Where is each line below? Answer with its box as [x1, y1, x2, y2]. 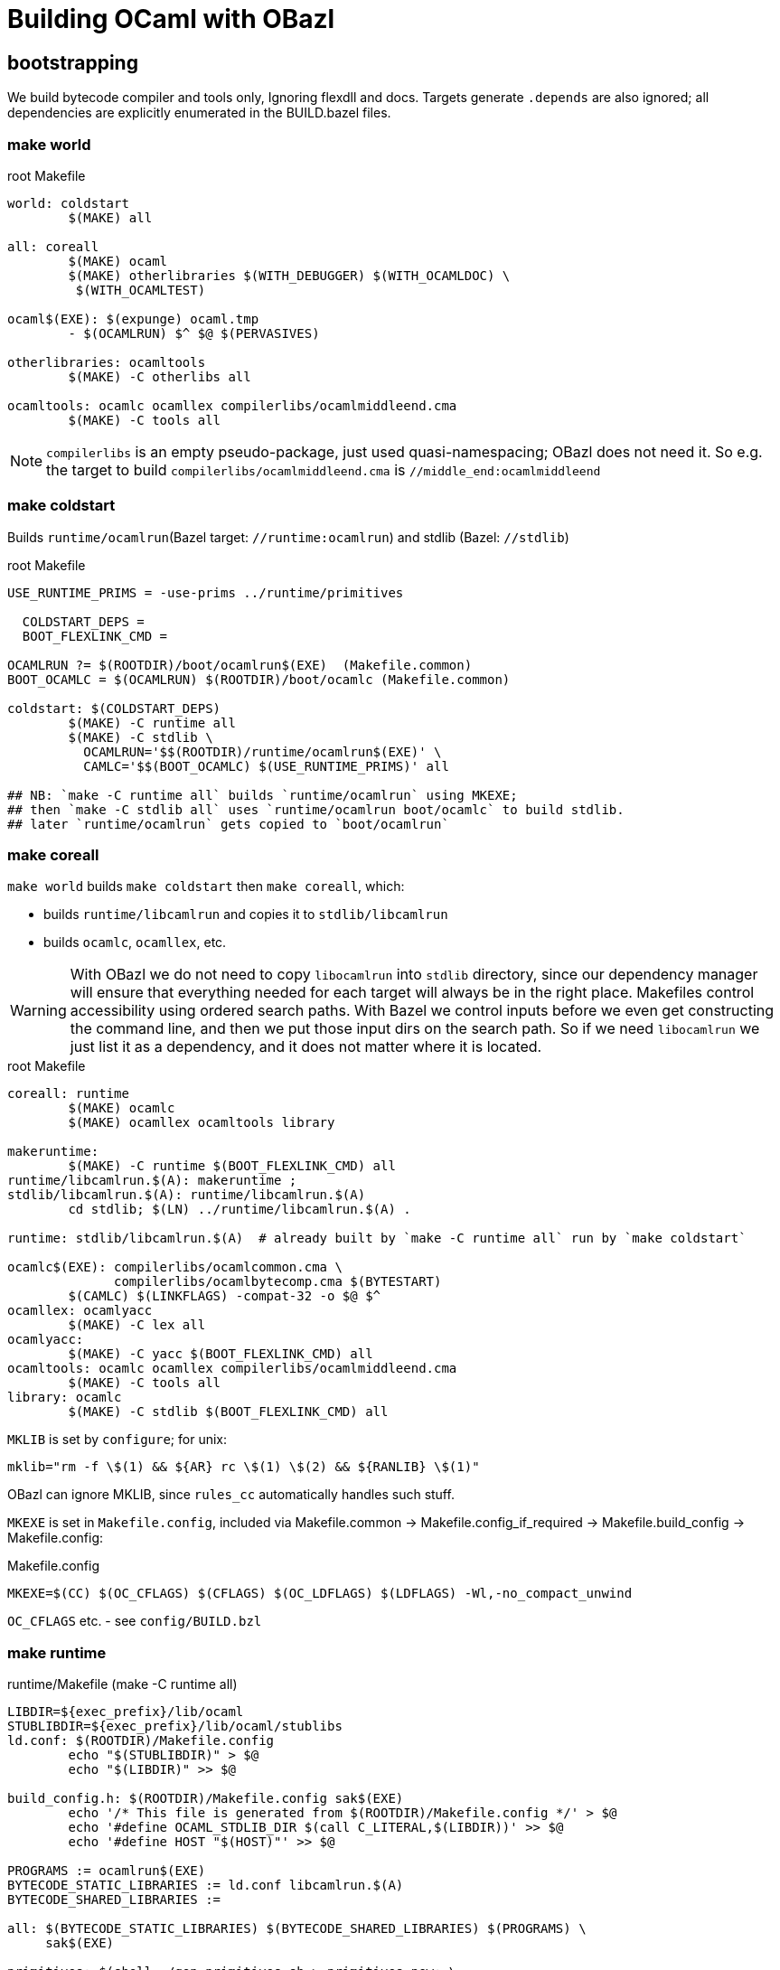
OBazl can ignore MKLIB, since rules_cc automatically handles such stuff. [7, 1487, 455, 1503]
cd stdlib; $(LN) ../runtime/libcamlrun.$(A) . [68, 1202, 411, 1217]
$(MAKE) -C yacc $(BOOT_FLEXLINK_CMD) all [68, 1346, 373, 1362]
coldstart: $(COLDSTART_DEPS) [7, 700, 221, 716]
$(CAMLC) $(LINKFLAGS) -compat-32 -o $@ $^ [68, 1289, 381, 1304]
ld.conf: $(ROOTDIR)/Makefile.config [7, 1733, 275, 1749]
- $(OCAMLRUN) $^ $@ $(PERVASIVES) [68, 325, 320, 341]
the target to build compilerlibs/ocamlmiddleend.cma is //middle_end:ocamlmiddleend [46, 460, 601, 479]
